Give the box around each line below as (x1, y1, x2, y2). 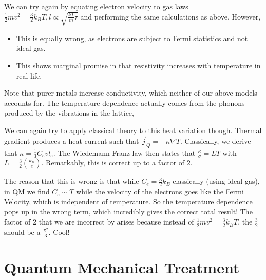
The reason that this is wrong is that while (4, 176, 139, 186)
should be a (4, 226, 41, 237)
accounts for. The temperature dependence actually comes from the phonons (4, 97, 245, 108)
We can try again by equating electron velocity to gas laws (4, 1, 188, 11)
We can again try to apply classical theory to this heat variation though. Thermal (4, 125, 262, 135)
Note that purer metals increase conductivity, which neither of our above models (4, 87, 257, 98)
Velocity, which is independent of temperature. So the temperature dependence (4, 196, 253, 207)
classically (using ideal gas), (173, 176, 260, 186)
